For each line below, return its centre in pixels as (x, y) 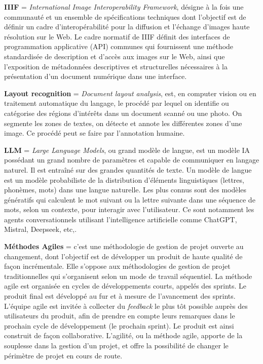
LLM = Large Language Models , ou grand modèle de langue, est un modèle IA (127, 150)
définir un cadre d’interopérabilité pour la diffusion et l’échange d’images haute (127, 27)
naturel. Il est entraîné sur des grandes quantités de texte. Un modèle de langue (128, 169)
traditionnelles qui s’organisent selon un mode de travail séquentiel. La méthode (128, 276)
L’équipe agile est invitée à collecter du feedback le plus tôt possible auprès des (126, 306)
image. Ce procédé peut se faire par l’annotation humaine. (95, 133)
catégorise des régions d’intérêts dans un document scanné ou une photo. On (123, 113)
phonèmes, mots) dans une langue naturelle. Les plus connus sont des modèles (125, 190)
